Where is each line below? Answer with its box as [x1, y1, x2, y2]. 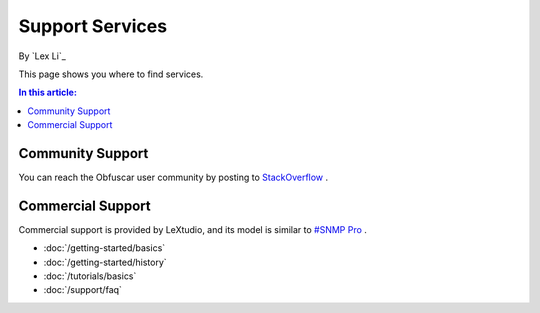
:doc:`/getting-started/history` [43, 256, 167, 268]
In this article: [18, 86, 77, 99]
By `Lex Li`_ [18, 50, 67, 62]
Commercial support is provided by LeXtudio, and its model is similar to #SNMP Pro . [18, 223, 367, 235]
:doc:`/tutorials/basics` [43, 270, 137, 282]
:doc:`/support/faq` [43, 284, 122, 296]
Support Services [18, 15, 168, 37]
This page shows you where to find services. [18, 68, 204, 80]
